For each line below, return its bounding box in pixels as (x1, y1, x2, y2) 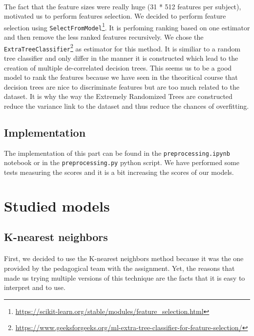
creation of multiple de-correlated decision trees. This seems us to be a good (4, 62, 232, 72)
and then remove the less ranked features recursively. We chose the (4, 32, 204, 42)
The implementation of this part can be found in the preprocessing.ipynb (4, 147, 230, 158)
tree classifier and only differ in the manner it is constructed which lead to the (4, 53, 238, 63)
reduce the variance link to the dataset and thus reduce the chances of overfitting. (4, 100, 249, 111)
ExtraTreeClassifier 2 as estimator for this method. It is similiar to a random (4, 42, 241, 53)
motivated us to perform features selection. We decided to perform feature (4, 11, 226, 21)
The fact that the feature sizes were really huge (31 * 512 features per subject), (4, 1, 241, 11)
